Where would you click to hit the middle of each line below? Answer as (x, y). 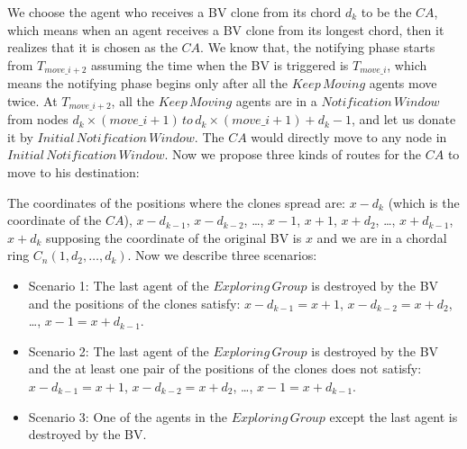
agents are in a (276, 100)
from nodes (38, 119)
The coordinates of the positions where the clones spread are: (177, 202)
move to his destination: (73, 172)
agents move (403, 83)
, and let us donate (403, 119)
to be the (386, 12)
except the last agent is (394, 416)
